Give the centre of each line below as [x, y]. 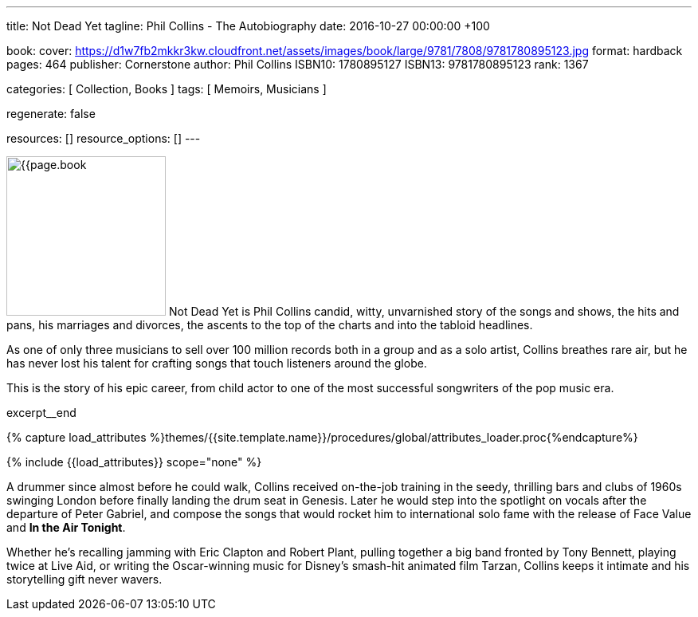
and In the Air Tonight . [66, 527]
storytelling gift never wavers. [84, 579]
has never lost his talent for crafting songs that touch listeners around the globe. [217, 363]
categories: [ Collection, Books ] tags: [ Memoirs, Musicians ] [167, 89]
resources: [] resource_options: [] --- [104, 138]
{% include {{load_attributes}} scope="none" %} [134, 462]
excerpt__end [41, 413]
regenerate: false [51, 114]
